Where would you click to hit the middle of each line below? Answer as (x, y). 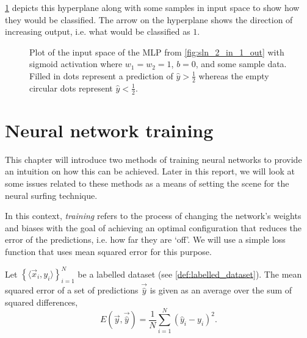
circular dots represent (71, 88)
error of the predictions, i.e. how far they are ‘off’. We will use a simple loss (145, 239)
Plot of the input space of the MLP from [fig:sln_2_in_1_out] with (157, 52)
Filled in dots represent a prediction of (101, 75)
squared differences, (42, 302)
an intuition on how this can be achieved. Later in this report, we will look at (150, 171)
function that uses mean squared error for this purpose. (108, 251)
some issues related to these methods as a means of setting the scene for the (147, 183)
